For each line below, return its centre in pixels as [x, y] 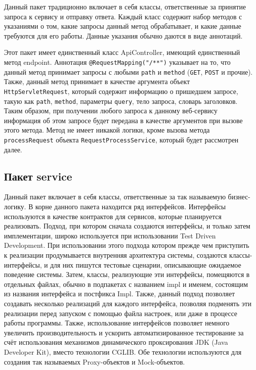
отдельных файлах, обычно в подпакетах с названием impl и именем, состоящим [126, 284]
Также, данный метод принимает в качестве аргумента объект [97, 81]
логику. [15, 207]
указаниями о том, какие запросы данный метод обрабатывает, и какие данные [123, 26]
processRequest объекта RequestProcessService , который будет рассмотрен [121, 139]
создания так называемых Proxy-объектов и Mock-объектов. [94, 361]
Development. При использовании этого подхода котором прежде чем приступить [127, 245]
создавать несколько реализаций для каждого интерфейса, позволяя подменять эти [128, 303]
